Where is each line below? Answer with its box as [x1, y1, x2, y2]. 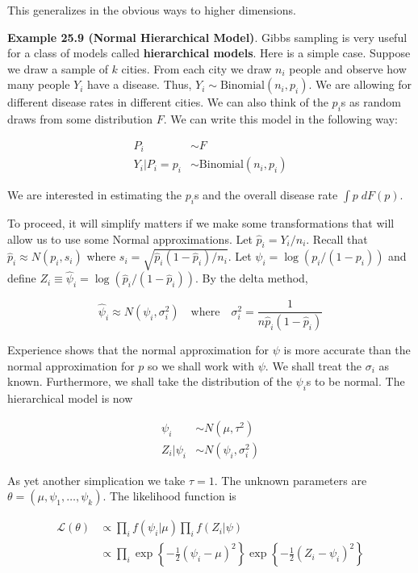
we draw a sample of [7, 60, 108, 77]
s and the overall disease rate [194, 186, 338, 203]
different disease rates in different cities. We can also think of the [7, 94, 328, 111]
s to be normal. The [306, 373, 405, 390]
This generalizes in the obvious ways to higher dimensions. [7, 2, 296, 18]
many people [7, 76, 70, 93]
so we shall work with [148, 357, 255, 374]
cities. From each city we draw [121, 60, 272, 77]
